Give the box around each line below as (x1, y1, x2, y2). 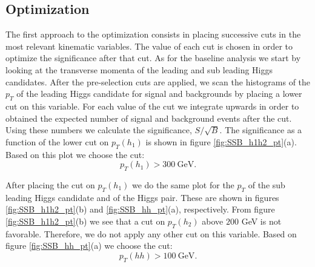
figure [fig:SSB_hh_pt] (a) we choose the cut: (5, 239, 173, 252)
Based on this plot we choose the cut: (5, 148, 145, 160)
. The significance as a (219, 124, 302, 136)
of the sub (248, 178, 285, 191)
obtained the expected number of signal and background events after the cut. (5, 111, 292, 124)
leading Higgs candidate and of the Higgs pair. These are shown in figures (5, 191, 279, 203)
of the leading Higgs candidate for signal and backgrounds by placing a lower (16, 87, 302, 100)
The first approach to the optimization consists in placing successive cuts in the (5, 28, 301, 41)
